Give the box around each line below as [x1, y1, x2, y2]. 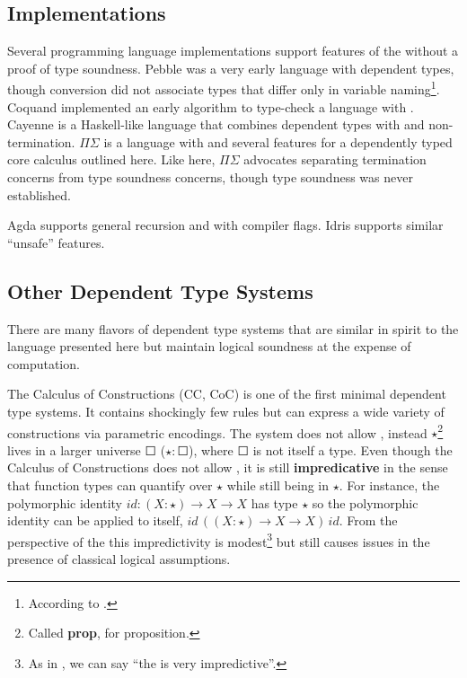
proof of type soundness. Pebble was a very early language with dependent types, [7, 58, 454, 77]
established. [7, 185, 71, 204]
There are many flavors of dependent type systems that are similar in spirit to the [7, 319, 459, 338]
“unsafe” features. [7, 233, 105, 251]
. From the [339, 511, 398, 530]
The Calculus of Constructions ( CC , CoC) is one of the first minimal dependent [7, 384, 446, 403]
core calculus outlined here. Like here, [7, 150, 216, 169]
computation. [7, 354, 80, 373]
